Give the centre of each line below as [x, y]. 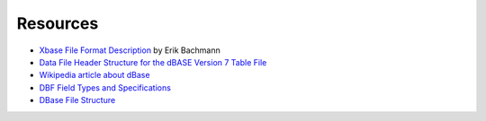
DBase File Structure [77, 100]
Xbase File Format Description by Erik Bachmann [130, 50]
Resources [58, 23]
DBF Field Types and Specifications [105, 87]
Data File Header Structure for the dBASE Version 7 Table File [153, 62]
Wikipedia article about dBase [94, 75]
